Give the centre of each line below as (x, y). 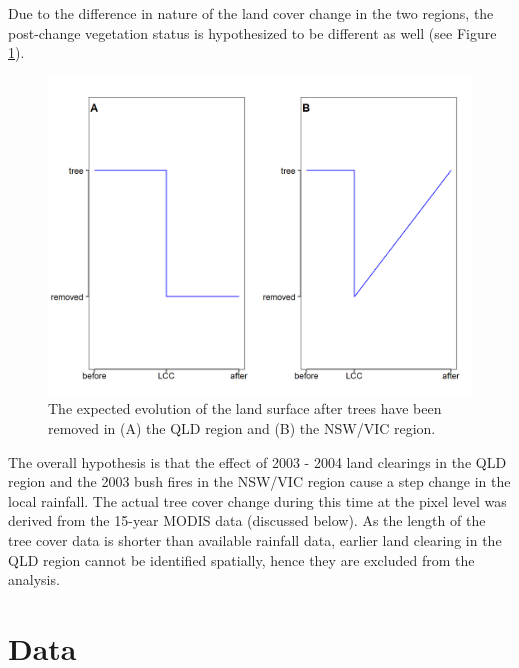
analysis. (34, 579)
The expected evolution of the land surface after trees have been (245, 408)
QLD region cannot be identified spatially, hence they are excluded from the (241, 559)
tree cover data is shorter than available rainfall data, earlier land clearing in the (255, 539)
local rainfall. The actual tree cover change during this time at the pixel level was (257, 500)
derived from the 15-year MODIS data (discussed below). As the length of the (247, 520)
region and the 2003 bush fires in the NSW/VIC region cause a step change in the (259, 481)
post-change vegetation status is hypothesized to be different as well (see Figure (252, 32)
